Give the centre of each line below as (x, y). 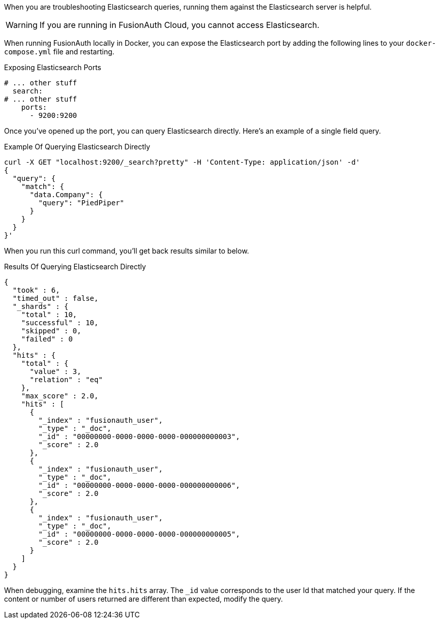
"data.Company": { (66, 195)
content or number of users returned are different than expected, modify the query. (144, 599)
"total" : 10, (49, 315)
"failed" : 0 (47, 339)
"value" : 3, (55, 371)
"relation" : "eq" (66, 380)
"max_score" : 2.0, (60, 396)
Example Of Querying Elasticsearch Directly (77, 147)
